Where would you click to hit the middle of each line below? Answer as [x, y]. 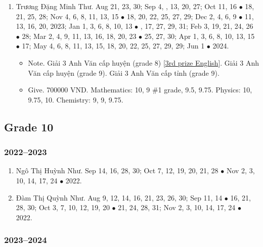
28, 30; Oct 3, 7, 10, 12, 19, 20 [63, 207]
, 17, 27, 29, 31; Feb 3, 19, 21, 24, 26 [197, 26]
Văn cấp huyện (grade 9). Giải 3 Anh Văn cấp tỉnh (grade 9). [124, 72]
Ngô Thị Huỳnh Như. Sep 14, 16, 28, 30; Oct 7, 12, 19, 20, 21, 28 [117, 170]
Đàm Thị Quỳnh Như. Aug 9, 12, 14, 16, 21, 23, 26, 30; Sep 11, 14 [119, 197]
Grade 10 [29, 127]
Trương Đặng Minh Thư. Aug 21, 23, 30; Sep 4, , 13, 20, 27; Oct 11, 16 [126, 6]
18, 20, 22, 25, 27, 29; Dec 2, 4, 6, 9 [182, 16]
